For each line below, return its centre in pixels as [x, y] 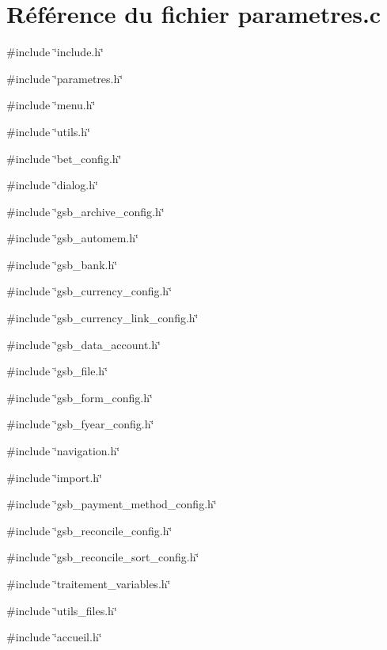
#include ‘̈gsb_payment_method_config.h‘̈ [112, 504]
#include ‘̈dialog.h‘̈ [52, 185]
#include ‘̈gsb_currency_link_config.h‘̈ [102, 318]
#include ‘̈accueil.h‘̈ [54, 637]
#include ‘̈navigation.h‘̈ [63, 451]
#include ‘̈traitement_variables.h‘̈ [89, 583]
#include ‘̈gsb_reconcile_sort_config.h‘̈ [103, 557]
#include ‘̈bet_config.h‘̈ [64, 158]
